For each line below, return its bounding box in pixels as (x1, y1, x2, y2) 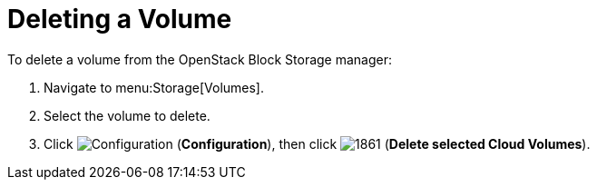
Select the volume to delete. (44, 107, 210, 123)
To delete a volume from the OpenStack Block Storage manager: (7, 51, 393, 67)
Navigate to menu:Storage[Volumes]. (44, 79, 265, 95)
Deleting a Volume (7, 4, 232, 34)
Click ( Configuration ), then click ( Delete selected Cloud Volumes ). (44, 135, 591, 152)
